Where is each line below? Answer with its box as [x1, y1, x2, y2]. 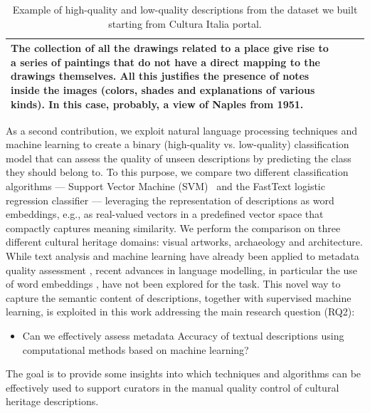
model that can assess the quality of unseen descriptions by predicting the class [6, 150, 351, 165]
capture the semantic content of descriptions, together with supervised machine [6, 290, 351, 305]
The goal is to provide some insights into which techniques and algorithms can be [6, 366, 361, 381]
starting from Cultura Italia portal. [108, 16, 262, 31]
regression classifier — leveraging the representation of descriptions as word [6, 192, 334, 207]
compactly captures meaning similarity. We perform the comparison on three [6, 220, 341, 235]
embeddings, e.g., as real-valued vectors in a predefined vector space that [6, 206, 324, 221]
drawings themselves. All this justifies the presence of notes [11, 68, 310, 83]
